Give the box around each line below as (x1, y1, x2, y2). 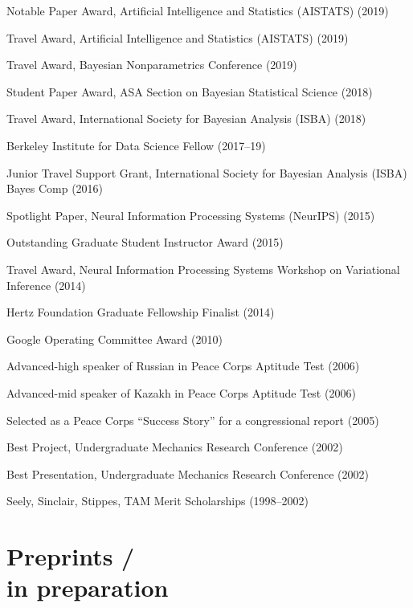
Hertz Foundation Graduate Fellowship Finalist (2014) (6, 304, 275, 320)
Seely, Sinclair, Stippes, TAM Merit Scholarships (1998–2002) (6, 492, 309, 509)
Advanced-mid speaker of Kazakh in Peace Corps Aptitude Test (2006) (6, 384, 356, 401)
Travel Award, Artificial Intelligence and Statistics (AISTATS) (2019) (6, 29, 349, 46)
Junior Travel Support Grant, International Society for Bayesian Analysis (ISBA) (6, 164, 407, 181)
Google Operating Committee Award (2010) (6, 330, 223, 347)
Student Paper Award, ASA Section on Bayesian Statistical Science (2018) (6, 83, 373, 100)
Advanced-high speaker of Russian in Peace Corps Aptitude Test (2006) (6, 357, 360, 374)
